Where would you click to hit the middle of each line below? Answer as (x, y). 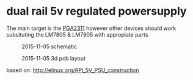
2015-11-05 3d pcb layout (53, 58)
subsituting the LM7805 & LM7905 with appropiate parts (77, 34)
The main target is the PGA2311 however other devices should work (91, 28)
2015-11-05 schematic (49, 46)
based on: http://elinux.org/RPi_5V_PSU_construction (73, 70)
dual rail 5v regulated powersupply (96, 11)
